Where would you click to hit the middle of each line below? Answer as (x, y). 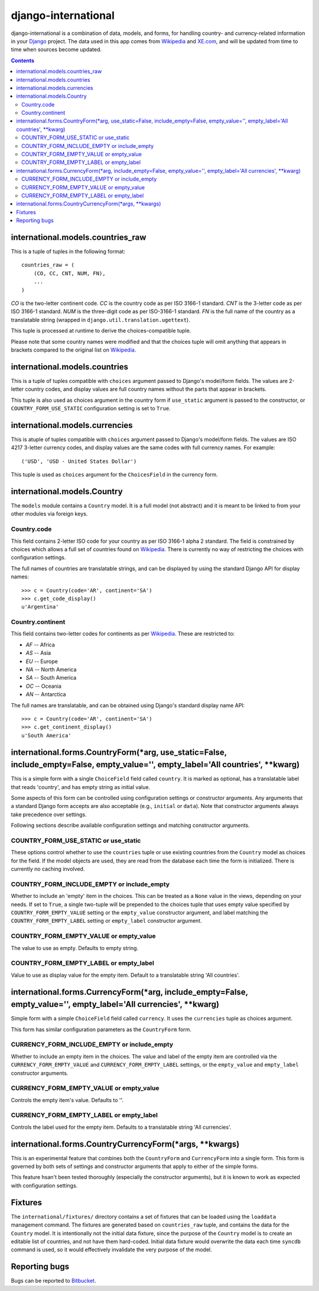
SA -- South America (51, 678)
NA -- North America (51, 669)
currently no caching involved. (48, 869)
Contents (23, 60)
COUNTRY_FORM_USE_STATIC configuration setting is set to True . (91, 408)
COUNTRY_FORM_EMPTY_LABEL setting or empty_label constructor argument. (106, 921)
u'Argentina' (40, 607)
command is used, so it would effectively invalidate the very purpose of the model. (111, 1250)
